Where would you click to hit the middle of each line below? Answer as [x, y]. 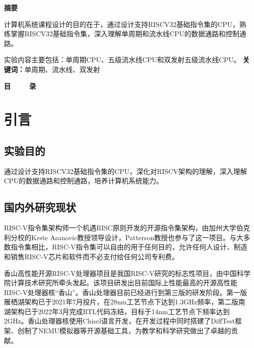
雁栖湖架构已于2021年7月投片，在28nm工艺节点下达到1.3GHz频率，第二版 [121, 302]
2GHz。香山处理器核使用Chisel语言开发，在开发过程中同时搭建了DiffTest [119, 321]
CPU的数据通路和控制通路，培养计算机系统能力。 [84, 181]
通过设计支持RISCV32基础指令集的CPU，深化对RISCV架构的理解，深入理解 [126, 171]
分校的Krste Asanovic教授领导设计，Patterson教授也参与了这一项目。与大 [127, 237]
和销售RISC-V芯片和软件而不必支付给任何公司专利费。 [91, 256]
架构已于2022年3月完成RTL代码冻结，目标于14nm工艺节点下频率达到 [120, 311]
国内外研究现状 [40, 207]
